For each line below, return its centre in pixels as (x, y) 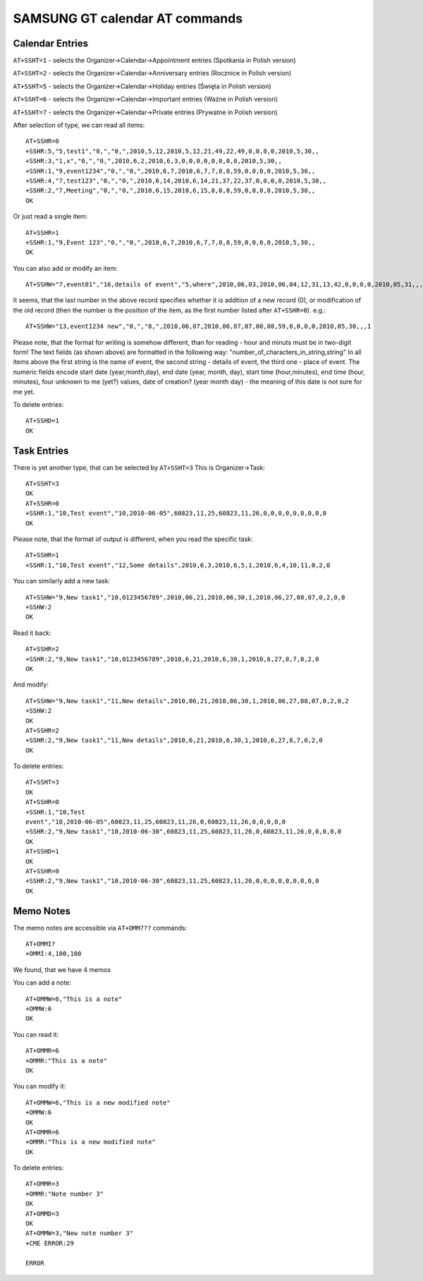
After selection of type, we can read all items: (79, 125)
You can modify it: (39, 1086)
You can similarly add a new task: (62, 581)
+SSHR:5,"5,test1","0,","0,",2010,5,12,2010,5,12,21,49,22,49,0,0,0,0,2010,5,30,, (172, 151)
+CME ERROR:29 (50, 1243)
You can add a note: (42, 983)
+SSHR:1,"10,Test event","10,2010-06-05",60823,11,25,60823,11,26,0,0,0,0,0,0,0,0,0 (176, 514)
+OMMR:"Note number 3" (65, 1194)
